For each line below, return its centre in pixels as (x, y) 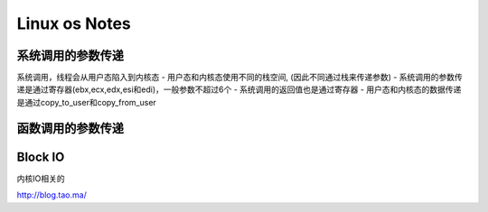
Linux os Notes (74, 23)
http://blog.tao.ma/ (52, 195)
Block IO (41, 157)
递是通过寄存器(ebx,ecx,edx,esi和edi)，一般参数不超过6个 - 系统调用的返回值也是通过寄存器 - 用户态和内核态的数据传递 (239, 89)
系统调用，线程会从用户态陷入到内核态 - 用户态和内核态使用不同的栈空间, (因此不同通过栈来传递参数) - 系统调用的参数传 (239, 78)
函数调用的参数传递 (70, 128)
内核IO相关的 (41, 178)
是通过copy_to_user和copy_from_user (87, 102)
